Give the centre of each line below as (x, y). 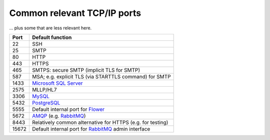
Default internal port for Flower (68, 109)
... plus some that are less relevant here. (50, 28)
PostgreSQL (46, 103)
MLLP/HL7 (44, 90)
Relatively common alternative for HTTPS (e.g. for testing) (100, 122)
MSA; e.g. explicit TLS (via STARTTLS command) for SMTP (101, 76)
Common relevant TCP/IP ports (75, 13)
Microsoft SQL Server (57, 83)
